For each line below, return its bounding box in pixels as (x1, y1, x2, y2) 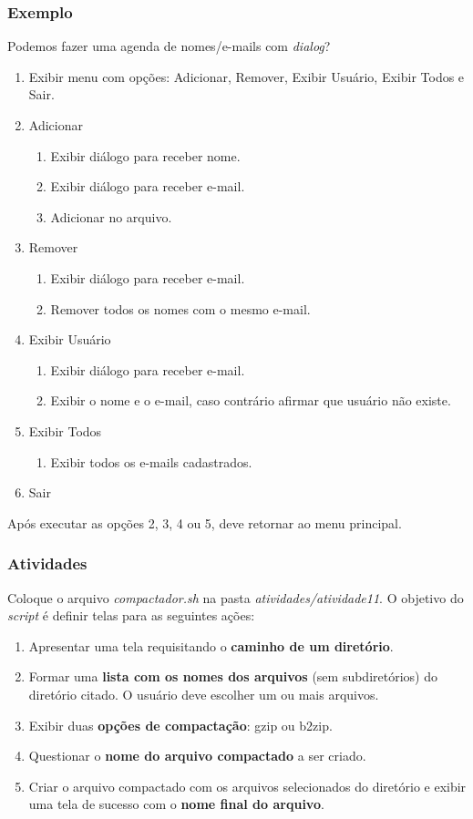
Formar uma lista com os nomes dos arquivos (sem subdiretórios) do (28, 667, 437, 686)
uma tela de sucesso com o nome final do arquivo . (28, 794, 324, 814)
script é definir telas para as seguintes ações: (7, 606, 255, 625)
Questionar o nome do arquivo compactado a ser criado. (28, 746, 366, 765)
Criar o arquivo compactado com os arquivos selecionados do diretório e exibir (28, 776, 467, 795)
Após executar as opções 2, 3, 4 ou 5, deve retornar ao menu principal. (7, 513, 402, 532)
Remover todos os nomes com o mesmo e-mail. (50, 299, 311, 318)
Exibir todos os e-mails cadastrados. (50, 452, 252, 471)
